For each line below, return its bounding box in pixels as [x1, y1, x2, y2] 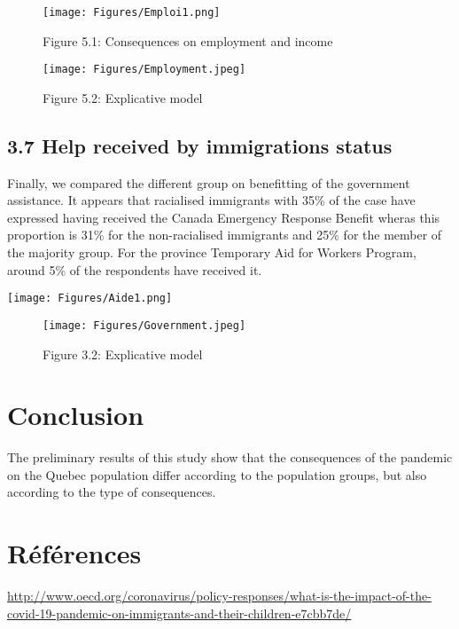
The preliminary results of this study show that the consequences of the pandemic [7, 448, 453, 467]
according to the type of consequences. [7, 483, 216, 501]
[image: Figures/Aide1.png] [7, 292, 173, 305]
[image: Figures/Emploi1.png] [43, 6, 221, 19]
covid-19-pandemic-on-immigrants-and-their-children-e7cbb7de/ [7, 603, 352, 622]
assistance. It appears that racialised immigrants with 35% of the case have [7, 191, 416, 209]
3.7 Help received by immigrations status [7, 131, 393, 159]
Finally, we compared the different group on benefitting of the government [7, 173, 410, 192]
